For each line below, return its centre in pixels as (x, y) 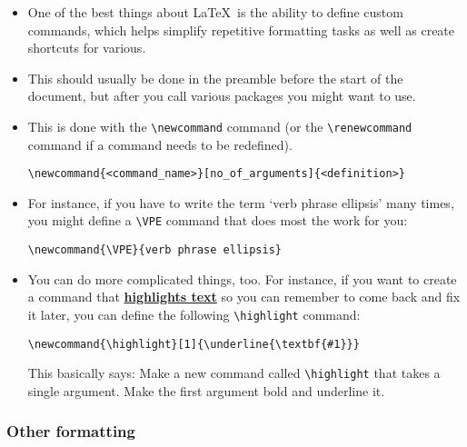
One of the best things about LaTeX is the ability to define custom (215, 12)
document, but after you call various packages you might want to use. (222, 96)
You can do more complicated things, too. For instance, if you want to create (242, 278)
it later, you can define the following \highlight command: (194, 314)
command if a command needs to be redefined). (160, 144)
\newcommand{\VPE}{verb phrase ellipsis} (154, 250)
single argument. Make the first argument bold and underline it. (206, 390)
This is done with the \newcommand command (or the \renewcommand (220, 126)
